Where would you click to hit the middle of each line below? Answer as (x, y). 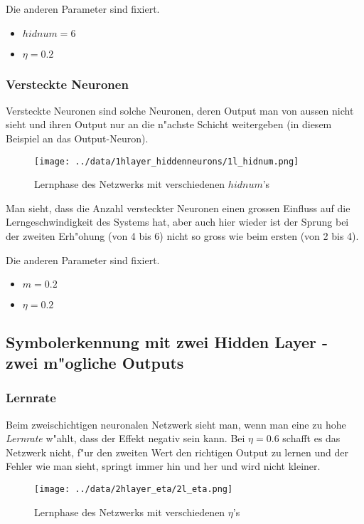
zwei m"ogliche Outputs (95, 362)
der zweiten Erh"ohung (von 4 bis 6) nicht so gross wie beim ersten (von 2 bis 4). (182, 236)
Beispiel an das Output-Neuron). (77, 138)
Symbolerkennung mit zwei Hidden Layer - (167, 341)
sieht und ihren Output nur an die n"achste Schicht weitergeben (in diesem (169, 124)
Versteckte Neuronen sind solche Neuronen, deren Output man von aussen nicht (180, 110)
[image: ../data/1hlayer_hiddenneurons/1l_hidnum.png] (167, 161)
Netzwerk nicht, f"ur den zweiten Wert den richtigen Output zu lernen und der (177, 452)
